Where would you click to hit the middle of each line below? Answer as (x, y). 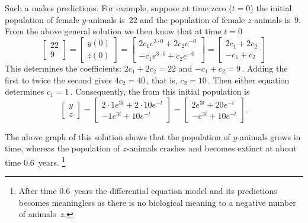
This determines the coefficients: (63, 68)
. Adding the (265, 68)
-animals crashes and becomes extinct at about (211, 148)
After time (38, 191)
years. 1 (52, 161)
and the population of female (192, 19)
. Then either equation (249, 80)
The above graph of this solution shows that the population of (118, 136)
